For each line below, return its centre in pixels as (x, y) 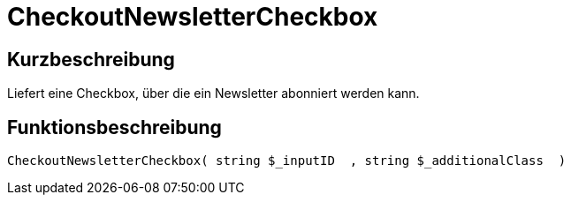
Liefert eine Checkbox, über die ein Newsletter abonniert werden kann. (213, 94)
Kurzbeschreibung (91, 59)
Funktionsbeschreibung (114, 127)
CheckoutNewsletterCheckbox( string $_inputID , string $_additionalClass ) (287, 161)
